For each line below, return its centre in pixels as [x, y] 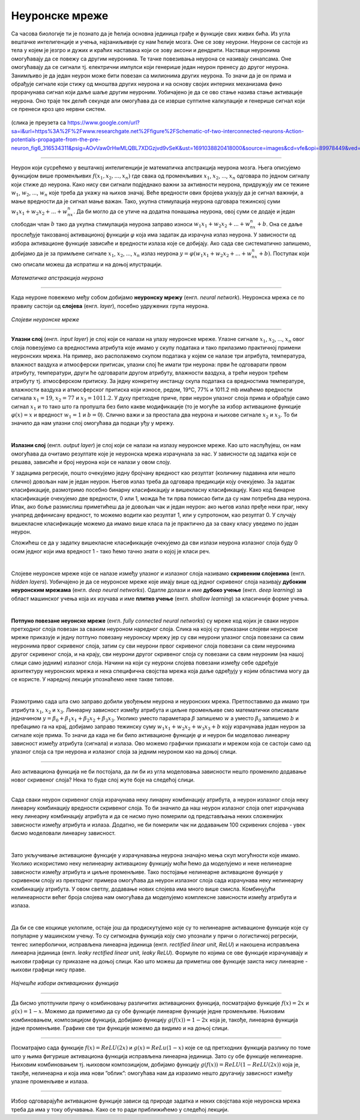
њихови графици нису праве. [49, 970]
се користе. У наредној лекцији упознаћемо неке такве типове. [92, 679]
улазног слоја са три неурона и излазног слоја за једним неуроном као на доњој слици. [124, 752]
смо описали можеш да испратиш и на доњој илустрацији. [87, 264]
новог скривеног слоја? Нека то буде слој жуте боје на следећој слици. [103, 780]
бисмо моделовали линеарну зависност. [64, 833]
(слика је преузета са [38, 122]
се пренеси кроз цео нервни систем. [58, 109]
